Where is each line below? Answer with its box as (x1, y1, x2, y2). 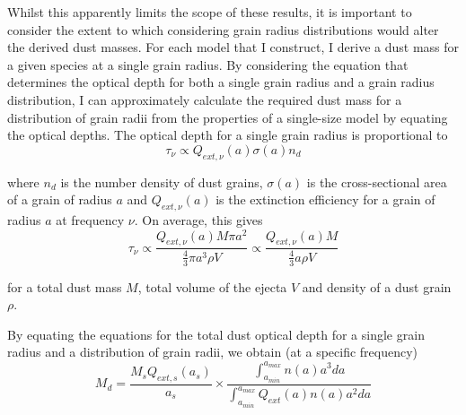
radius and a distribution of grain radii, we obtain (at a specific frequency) (7, 342, 418, 361)
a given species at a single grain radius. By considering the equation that (7, 55, 409, 73)
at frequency (56, 210, 125, 229)
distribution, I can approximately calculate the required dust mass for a (7, 90, 402, 108)
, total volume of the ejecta (137, 277, 287, 296)
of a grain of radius (7, 190, 112, 209)
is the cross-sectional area (306, 172, 447, 191)
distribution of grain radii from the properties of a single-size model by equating (7, 108, 448, 126)
